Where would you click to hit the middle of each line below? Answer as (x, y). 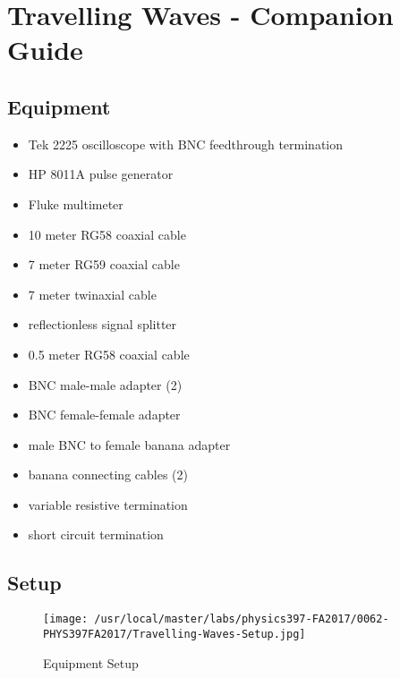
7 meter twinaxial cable (92, 294)
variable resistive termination (108, 504)
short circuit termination (96, 534)
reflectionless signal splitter (102, 324)
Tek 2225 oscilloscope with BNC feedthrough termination (185, 144)
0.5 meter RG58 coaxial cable (109, 354)
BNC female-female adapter (104, 415)
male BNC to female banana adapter (129, 444)
